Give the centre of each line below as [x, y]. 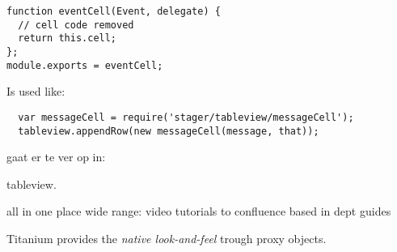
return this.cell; [68, 38]
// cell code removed [76, 25]
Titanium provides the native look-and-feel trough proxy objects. [167, 238]
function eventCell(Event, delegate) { [114, 11]
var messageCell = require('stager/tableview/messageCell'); [186, 117]
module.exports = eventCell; [85, 65]
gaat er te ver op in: [56, 157]
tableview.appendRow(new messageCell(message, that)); [169, 131]
